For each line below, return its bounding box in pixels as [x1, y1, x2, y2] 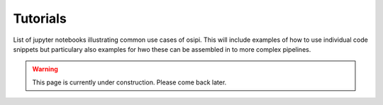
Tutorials [13, 11, 67, 26]
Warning [32, 65, 58, 74]
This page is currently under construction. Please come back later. [32, 78, 227, 87]
